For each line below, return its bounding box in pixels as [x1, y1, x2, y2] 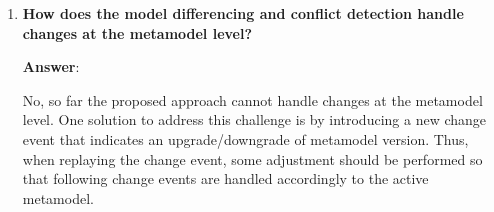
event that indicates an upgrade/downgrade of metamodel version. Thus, [22, 128, 469, 149]
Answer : [22, 56, 80, 77]
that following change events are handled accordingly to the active [22, 168, 429, 189]
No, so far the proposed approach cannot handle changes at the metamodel [22, 89, 483, 110]
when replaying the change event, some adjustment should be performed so [22, 148, 483, 169]
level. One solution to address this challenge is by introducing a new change [22, 109, 487, 130]
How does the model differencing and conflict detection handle [22, 3, 464, 23]
